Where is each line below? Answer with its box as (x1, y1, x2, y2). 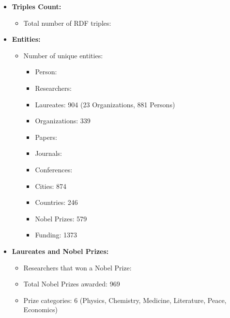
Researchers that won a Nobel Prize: (23, 262, 132, 272)
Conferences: (35, 164, 73, 174)
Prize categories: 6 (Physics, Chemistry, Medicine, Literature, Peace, (23, 295, 227, 305)
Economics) (23, 304, 58, 315)
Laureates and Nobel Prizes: (12, 246, 109, 256)
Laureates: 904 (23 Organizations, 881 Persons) (35, 99, 175, 109)
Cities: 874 (35, 181, 67, 191)
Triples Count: (12, 1, 61, 11)
